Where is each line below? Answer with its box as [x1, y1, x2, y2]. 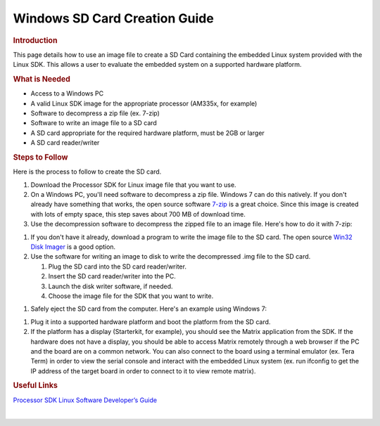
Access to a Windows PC [30, 89, 104, 98]
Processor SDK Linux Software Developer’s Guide [13, 396, 158, 404]
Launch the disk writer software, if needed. [48, 282, 173, 290]
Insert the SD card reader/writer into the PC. [48, 272, 176, 280]
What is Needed [13, 74, 70, 84]
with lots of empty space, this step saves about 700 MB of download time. [30, 209, 246, 218]
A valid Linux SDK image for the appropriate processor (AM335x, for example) [30, 99, 258, 108]
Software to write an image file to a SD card [30, 119, 158, 127]
